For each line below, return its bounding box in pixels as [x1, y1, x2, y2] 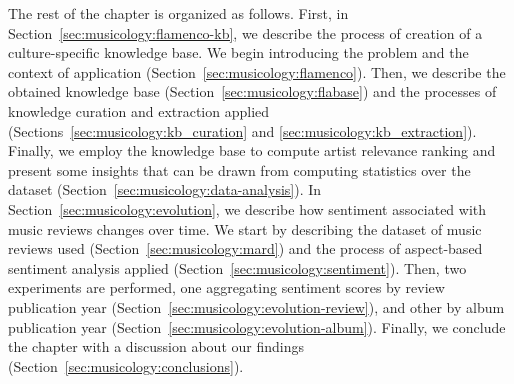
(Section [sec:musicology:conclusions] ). [8, 355, 244, 376]
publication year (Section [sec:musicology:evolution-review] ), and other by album [8, 296, 505, 317]
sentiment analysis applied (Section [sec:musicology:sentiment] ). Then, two [8, 257, 467, 278]
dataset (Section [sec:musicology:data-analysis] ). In [8, 179, 322, 200]
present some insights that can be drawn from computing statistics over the [8, 159, 471, 180]
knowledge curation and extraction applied [8, 100, 270, 121]
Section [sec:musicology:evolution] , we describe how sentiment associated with [8, 198, 487, 219]
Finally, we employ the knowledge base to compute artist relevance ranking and [8, 140, 496, 161]
